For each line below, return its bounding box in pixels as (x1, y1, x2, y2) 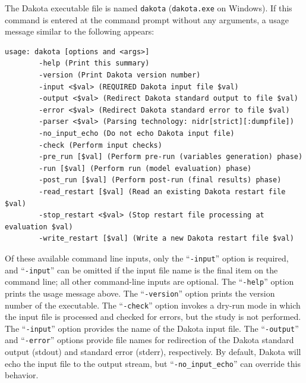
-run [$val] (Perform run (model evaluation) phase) (39, 164, 252, 173)
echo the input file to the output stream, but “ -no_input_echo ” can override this (5, 357, 301, 369)
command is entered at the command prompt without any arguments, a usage (5, 13, 289, 26)
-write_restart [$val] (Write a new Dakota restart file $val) (39, 234, 294, 243)
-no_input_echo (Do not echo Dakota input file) (39, 129, 235, 138)
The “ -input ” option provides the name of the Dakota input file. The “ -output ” (5, 322, 299, 334)
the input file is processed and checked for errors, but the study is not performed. (5, 310, 301, 323)
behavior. (5, 369, 39, 381)
